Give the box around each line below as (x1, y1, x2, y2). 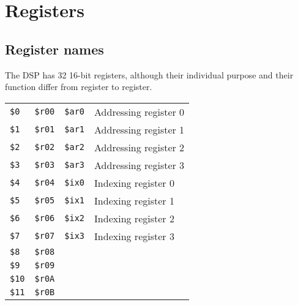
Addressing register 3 (94, 157, 185, 172)
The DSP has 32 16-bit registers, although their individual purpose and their (5, 68, 294, 81)
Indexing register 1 (94, 193, 174, 208)
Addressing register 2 (94, 140, 185, 154)
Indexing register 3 (94, 228, 174, 243)
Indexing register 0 (94, 175, 174, 190)
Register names (5, 39, 104, 58)
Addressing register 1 (94, 122, 185, 137)
